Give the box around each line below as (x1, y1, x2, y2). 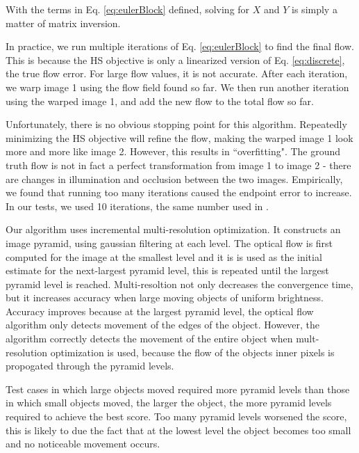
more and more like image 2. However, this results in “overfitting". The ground (6, 144, 341, 159)
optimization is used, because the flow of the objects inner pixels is (50, 344, 335, 359)
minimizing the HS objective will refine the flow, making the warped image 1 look (6, 130, 353, 145)
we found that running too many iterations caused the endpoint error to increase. (6, 185, 352, 200)
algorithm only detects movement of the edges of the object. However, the (6, 317, 320, 332)
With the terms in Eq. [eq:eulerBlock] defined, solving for (6, 2, 250, 16)
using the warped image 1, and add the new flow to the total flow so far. (6, 93, 314, 108)
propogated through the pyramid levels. (6, 358, 174, 373)
